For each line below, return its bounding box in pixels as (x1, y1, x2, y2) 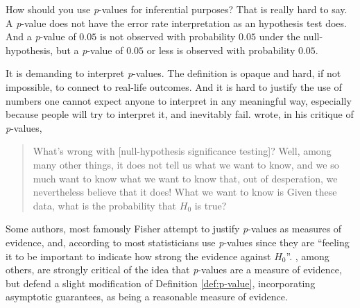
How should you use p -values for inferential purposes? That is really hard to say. (6, 2, 348, 16)
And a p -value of (6, 29, 76, 44)
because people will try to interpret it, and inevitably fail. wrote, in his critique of (6, 107, 354, 121)
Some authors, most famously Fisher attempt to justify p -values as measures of (6, 221, 342, 236)
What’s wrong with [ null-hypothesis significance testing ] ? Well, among (33, 144, 332, 158)
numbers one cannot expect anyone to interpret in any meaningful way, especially (6, 93, 352, 108)
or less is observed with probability (146, 42, 295, 57)
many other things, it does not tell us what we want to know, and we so (33, 157, 339, 171)
